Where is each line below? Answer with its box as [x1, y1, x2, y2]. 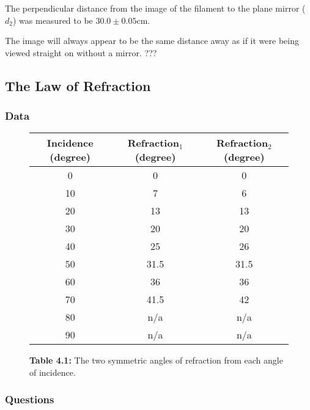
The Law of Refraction [5, 76, 151, 95]
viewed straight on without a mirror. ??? [5, 46, 157, 59]
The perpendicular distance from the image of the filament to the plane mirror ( [5, 2, 306, 14]
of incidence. [29, 365, 76, 378]
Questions [5, 392, 54, 407]
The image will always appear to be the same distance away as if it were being [5, 34, 299, 47]
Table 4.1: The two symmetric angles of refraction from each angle [29, 354, 283, 367]
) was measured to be [12, 13, 93, 26]
